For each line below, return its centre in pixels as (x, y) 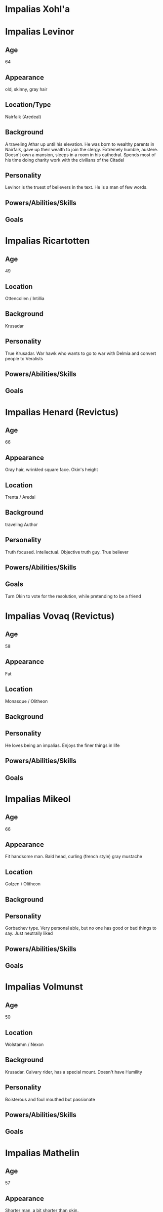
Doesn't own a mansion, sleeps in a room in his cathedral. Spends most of (81, 155)
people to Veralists (24, 358)
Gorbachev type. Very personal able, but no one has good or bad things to (81, 928)
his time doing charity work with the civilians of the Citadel (65, 160)
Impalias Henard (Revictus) (62, 412)
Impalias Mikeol (38, 799)
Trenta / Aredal (20, 497)
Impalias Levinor (40, 32)
